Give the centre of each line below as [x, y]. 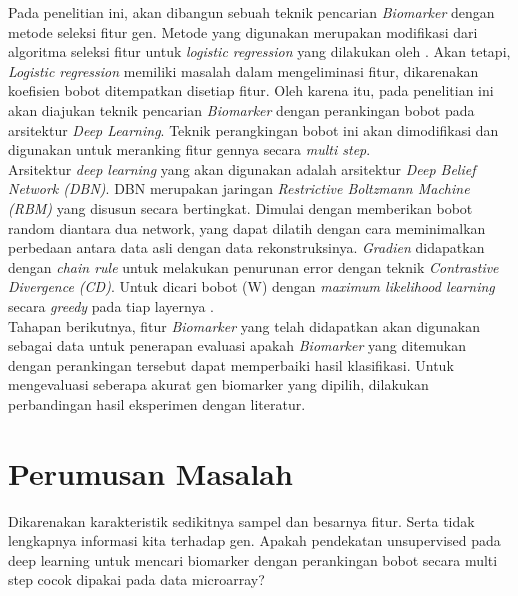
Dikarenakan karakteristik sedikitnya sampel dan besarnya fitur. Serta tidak [241, 520]
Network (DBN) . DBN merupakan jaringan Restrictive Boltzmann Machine [239, 188]
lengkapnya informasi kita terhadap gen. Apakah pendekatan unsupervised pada [254, 540]
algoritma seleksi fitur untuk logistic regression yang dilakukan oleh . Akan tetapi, [259, 51]
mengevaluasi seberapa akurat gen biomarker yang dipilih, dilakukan [218, 384]
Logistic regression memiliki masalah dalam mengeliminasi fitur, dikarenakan [243, 70]
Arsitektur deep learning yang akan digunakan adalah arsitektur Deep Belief [242, 168]
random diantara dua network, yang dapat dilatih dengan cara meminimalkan [247, 227]
